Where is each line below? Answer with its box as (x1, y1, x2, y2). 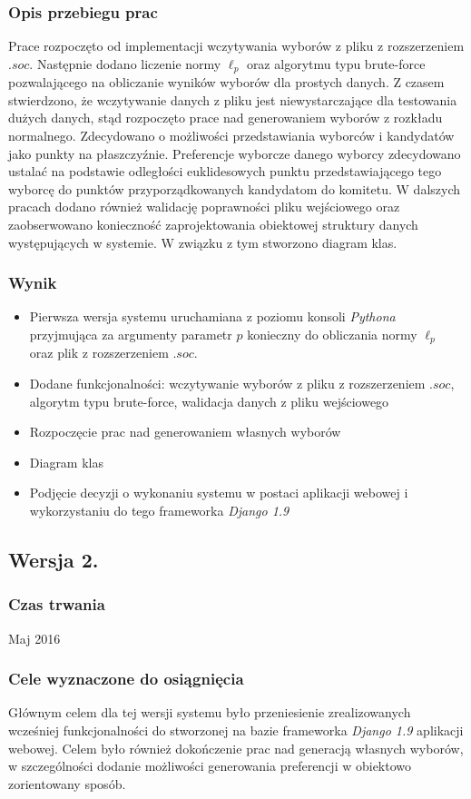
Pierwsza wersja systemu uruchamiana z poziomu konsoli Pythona (29, 307, 396, 326)
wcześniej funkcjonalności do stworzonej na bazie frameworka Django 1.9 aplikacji (8, 721, 464, 740)
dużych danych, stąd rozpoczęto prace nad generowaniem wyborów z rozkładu (8, 108, 443, 127)
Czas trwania (8, 593, 105, 616)
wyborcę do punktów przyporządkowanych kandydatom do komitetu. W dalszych (8, 179, 461, 198)
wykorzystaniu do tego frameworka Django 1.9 (29, 501, 289, 520)
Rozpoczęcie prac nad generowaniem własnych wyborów (29, 422, 341, 441)
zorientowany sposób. (8, 774, 126, 793)
